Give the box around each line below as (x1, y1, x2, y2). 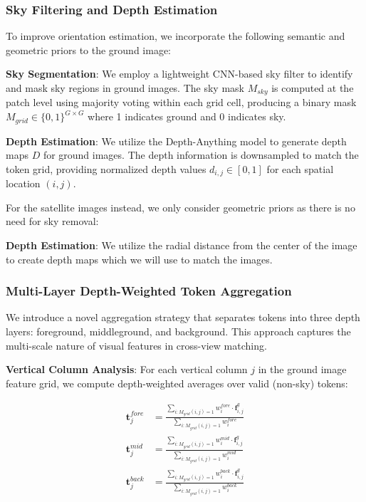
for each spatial (266, 161, 334, 176)
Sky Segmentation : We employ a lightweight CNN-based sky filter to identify (6, 66, 353, 81)
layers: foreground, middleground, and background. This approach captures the (6, 323, 351, 338)
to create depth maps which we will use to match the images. (6, 251, 273, 266)
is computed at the (271, 80, 354, 95)
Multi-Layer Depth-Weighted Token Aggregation (6, 282, 292, 300)
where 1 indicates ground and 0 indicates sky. (88, 109, 286, 124)
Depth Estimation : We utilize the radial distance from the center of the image (6, 237, 357, 252)
